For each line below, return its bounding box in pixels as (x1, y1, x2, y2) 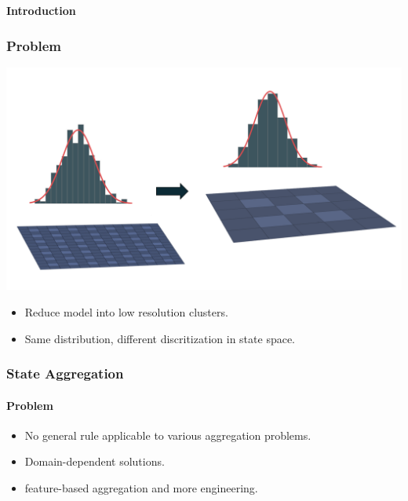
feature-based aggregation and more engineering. (24, 479, 258, 496)
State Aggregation (6, 364, 124, 383)
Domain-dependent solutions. (24, 453, 165, 470)
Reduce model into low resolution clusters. (24, 303, 228, 320)
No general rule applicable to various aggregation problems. (24, 426, 311, 443)
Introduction (6, 2, 76, 18)
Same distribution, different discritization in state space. (24, 330, 296, 346)
